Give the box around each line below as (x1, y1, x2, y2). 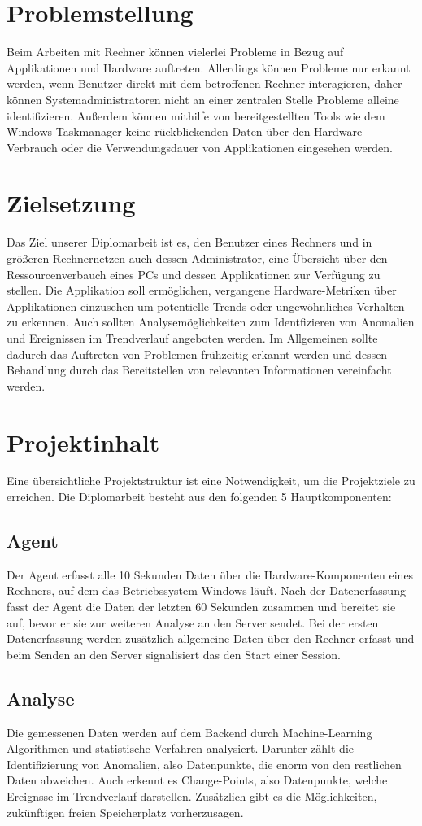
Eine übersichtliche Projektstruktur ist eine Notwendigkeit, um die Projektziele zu (7, 472, 415, 489)
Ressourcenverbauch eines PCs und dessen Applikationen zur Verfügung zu (7, 265, 381, 282)
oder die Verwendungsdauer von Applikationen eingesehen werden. (61, 138, 393, 155)
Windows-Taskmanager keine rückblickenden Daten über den (7, 123, 311, 140)
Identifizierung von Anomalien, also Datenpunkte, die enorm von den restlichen (7, 755, 402, 772)
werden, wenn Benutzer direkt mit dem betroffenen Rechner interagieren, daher (7, 75, 402, 92)
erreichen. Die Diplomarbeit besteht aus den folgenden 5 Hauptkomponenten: (7, 488, 392, 505)
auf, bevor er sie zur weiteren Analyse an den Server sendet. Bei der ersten (7, 614, 379, 631)
